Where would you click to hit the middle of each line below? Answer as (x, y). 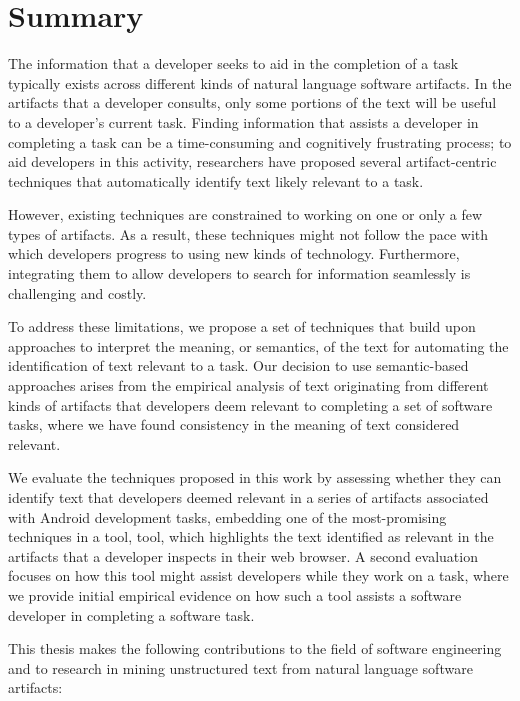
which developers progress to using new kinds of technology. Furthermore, (234, 253)
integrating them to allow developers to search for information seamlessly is (239, 273)
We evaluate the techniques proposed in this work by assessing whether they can (255, 477)
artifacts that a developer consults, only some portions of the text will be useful (252, 102)
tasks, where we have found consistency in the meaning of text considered (234, 424)
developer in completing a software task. (131, 614)
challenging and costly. (77, 292)
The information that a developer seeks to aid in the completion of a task (233, 63)
